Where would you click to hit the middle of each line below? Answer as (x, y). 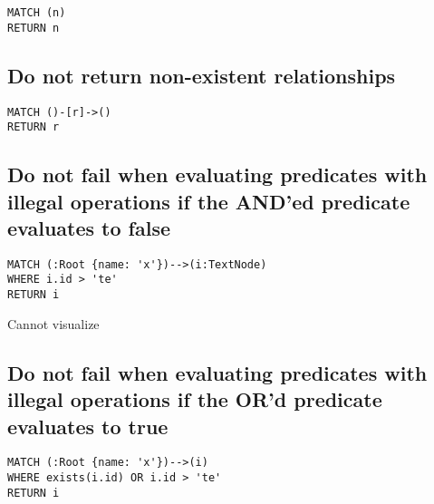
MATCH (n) (37, 13)
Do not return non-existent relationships (202, 75)
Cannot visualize (53, 323)
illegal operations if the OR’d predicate (195, 399)
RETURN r (34, 127)
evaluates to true (88, 426)
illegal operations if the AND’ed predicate (209, 201)
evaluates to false (89, 228)
